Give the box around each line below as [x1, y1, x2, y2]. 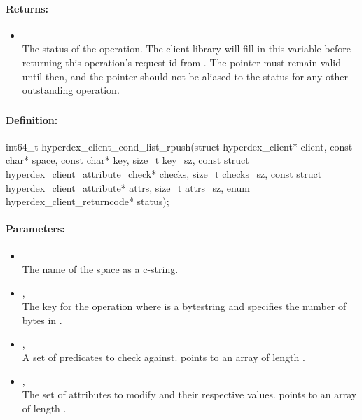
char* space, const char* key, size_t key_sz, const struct [6, 153, 249, 167]
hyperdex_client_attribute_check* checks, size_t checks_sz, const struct [6, 167, 322, 181]
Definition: [6, 112, 58, 127]
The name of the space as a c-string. [22, 262, 179, 276]
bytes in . [22, 313, 62, 328]
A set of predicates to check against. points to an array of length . [22, 350, 305, 365]
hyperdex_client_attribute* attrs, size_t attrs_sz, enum [6, 180, 250, 195]
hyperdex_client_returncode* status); [6, 194, 169, 209]
